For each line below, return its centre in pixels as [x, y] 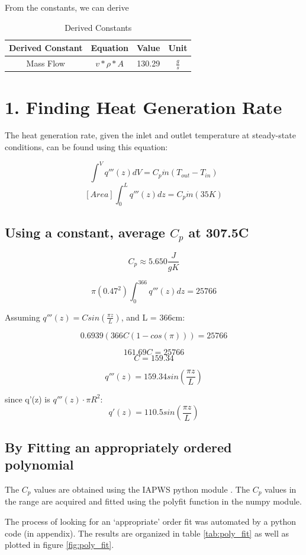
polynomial [39, 464]
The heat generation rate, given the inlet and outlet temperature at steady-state [150, 135]
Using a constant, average [85, 232]
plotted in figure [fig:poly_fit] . [59, 545]
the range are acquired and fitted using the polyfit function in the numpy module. [153, 501]
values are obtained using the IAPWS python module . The [142, 489]
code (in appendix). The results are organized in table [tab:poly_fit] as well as [147, 533]
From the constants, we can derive [67, 7]
